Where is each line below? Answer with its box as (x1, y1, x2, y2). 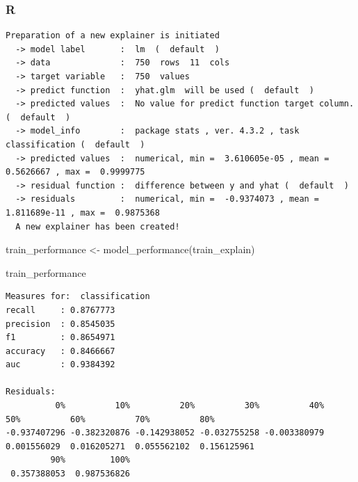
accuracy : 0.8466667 (6, 346, 115, 356)
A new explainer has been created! (15, 221, 180, 232)
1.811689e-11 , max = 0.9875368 (6, 207, 160, 218)
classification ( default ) (6, 139, 145, 150)
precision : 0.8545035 (6, 319, 115, 329)
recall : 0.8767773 (6, 305, 115, 315)
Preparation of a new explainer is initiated (6, 31, 220, 41)
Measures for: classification (6, 291, 150, 302)
